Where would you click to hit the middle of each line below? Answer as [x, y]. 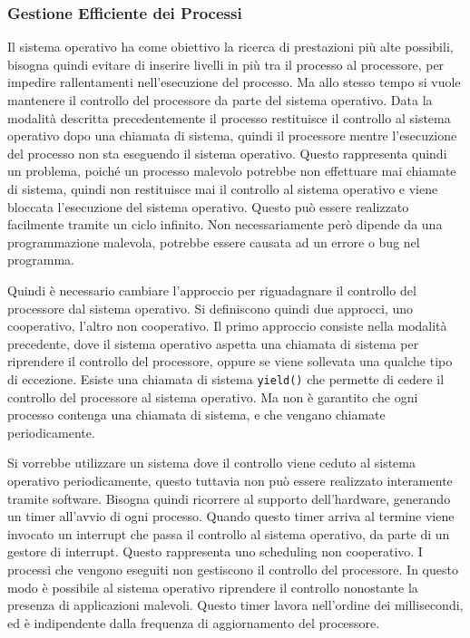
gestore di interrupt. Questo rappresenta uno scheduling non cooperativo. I [215, 551]
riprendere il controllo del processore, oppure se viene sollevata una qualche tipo [230, 361]
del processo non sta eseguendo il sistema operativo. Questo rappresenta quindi [227, 153]
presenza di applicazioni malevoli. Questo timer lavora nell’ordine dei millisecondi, [235, 605]
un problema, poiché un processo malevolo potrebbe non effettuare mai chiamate [232, 171]
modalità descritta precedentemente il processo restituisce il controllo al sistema [229, 117]
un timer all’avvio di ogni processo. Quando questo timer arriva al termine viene [231, 516]
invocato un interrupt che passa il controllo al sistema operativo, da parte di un [229, 533]
